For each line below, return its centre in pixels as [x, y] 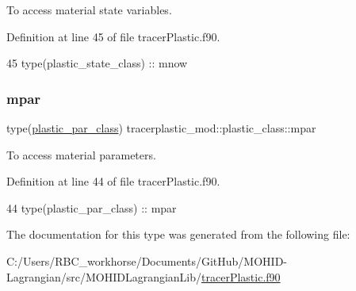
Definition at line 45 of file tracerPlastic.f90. [113, 36]
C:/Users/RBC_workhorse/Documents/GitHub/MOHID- [147, 260]
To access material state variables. [89, 10]
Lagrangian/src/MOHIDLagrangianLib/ [104, 276]
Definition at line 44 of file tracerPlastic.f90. [113, 181]
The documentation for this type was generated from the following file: [178, 234]
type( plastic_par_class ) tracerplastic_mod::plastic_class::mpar [161, 128]
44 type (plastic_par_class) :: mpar [92, 207]
